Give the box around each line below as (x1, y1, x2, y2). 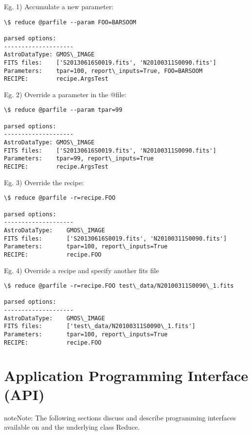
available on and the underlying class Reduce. (4, 422, 140, 432)
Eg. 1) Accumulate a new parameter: (4, 1, 114, 11)
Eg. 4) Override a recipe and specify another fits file (4, 265, 159, 275)
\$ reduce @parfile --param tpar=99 (4, 106, 123, 114)
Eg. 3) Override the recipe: (4, 177, 84, 187)
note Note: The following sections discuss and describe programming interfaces (4, 412, 236, 422)
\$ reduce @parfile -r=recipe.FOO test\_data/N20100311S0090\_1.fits (4, 282, 234, 290)
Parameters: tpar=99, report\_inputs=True (4, 155, 154, 162)
